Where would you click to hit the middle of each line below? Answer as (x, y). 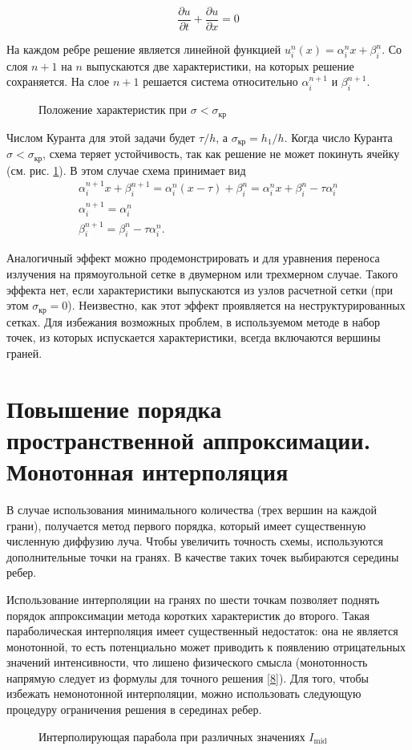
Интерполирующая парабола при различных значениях (172, 736)
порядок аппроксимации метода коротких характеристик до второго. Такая (188, 615)
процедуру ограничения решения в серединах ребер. (134, 709)
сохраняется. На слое (58, 81)
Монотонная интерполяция (147, 471)
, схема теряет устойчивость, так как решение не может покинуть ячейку (221, 154)
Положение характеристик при (113, 109)
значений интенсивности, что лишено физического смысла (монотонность (187, 662)
